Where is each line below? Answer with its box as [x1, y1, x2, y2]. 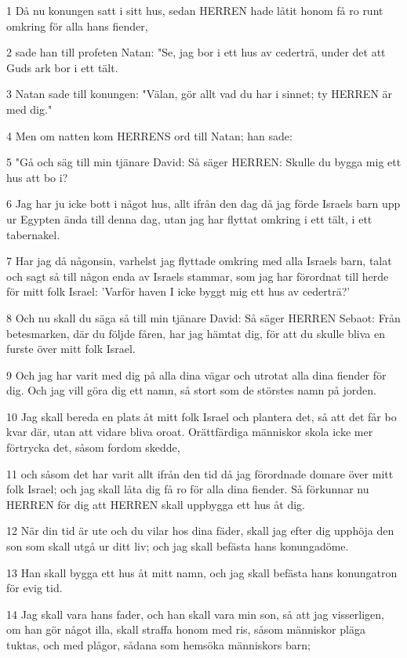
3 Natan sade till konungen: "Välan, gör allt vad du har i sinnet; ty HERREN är [6, 85, 393, 102]
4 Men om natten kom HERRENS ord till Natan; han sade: [6, 127, 293, 144]
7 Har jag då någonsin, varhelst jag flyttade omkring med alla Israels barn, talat [6, 253, 392, 269]
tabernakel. [6, 226, 60, 242]
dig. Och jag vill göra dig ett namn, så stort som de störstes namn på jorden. [6, 382, 376, 398]
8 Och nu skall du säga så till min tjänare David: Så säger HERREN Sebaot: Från [6, 309, 401, 325]
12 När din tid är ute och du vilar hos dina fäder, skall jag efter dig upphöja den [6, 522, 394, 539]
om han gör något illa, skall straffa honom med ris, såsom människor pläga [6, 621, 365, 638]
